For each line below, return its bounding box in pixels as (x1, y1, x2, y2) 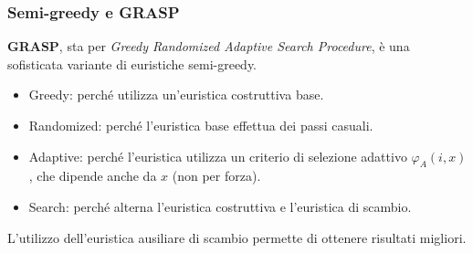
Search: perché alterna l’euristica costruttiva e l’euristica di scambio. (28, 196, 412, 216)
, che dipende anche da (28, 166, 157, 185)
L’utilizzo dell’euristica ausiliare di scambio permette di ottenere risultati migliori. (7, 227, 467, 247)
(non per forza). (172, 166, 261, 185)
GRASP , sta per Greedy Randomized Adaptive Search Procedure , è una (7, 37, 410, 56)
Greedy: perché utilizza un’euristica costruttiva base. (28, 85, 324, 104)
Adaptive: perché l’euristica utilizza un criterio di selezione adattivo (28, 146, 407, 165)
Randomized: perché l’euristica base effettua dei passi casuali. (28, 116, 373, 134)
